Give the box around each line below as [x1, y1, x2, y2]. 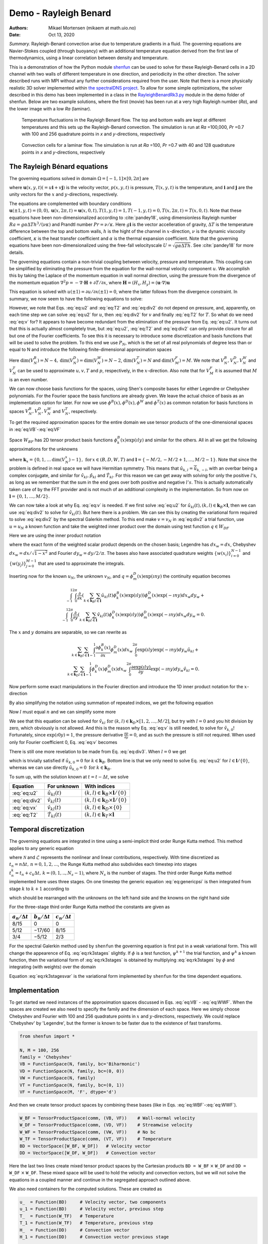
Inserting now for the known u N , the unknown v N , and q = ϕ [9, 573, 134, 580]
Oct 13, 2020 [48, 31, 74, 37]
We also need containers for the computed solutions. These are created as [9, 1186, 162, 1192]
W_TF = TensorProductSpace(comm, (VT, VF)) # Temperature [19, 1136, 172, 1142]
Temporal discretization [9, 825, 84, 833]
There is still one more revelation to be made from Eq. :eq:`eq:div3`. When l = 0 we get [9, 748, 187, 754]
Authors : [9, 25, 28, 31]
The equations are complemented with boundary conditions [9, 201, 132, 207]
